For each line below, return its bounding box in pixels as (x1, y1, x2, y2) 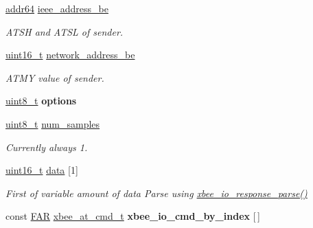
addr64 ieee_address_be (5, 1, 108, 15)
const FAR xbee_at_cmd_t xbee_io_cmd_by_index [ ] (5, 209, 260, 223)
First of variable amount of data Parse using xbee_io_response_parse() (5, 185, 308, 200)
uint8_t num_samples (5, 116, 100, 130)
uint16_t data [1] (5, 163, 78, 177)
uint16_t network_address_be (5, 47, 135, 62)
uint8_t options (5, 93, 77, 108)
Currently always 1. (5, 139, 88, 154)
